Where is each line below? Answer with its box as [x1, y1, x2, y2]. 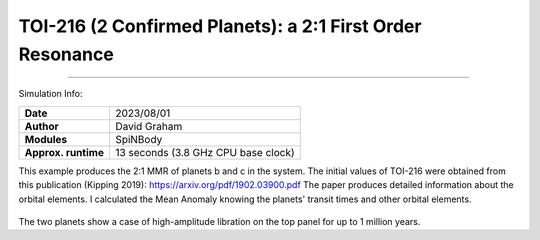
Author [24, 119, 59, 133]
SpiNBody [115, 132, 163, 146]
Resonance [18, 43, 114, 65]
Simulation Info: [18, 88, 83, 100]
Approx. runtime [24, 145, 105, 159]
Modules [24, 132, 68, 146]
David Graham [115, 119, 183, 133]
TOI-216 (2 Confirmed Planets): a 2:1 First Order [18, 15, 422, 37]
